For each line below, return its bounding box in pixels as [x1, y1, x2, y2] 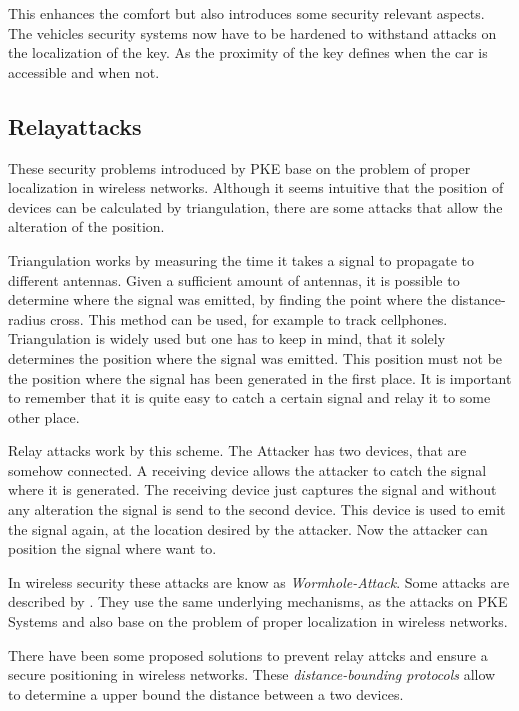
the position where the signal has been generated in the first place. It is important [8, 367, 512, 388]
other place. [8, 406, 80, 427]
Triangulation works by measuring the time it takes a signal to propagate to [8, 249, 474, 270]
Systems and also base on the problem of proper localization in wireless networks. [8, 611, 508, 632]
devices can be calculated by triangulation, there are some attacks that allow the [8, 196, 503, 217]
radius [8, 308, 46, 329]
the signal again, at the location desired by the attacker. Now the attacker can [8, 518, 488, 539]
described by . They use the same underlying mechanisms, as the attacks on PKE [8, 591, 508, 612]
